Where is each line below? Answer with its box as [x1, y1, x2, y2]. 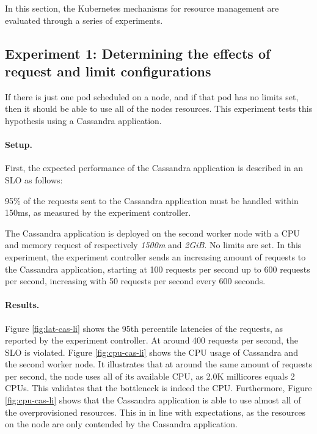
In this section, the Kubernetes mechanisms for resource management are [5, 2, 279, 14]
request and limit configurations [5, 61, 211, 80]
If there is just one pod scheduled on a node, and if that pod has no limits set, [5, 90, 299, 103]
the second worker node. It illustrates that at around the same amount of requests [5, 358, 313, 370]
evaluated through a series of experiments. [5, 13, 163, 26]
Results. [5, 298, 40, 311]
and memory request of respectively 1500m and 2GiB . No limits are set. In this [5, 238, 302, 251]
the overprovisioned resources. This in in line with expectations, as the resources [5, 405, 305, 418]
